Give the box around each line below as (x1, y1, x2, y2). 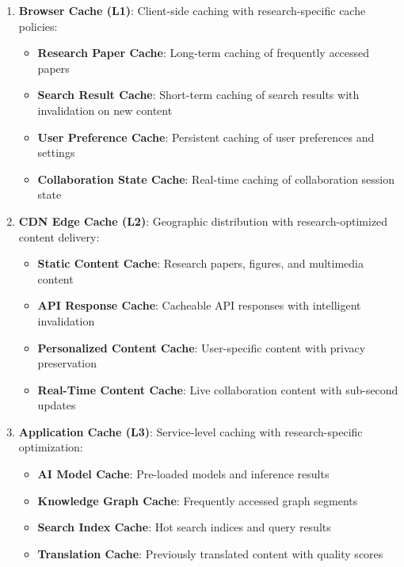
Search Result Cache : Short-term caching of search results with (37, 86, 360, 103)
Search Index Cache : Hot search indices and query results (37, 519, 331, 535)
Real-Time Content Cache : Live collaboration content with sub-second (37, 381, 398, 398)
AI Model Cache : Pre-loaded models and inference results (37, 466, 330, 482)
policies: (18, 17, 58, 34)
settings (37, 144, 75, 161)
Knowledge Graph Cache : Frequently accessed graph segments (37, 492, 358, 508)
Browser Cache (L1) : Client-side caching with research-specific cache (18, 2, 366, 18)
